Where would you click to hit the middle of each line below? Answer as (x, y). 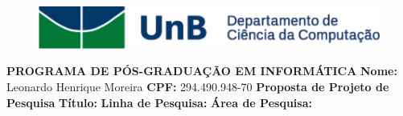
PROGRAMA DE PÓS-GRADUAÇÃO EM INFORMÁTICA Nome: (202, 71)
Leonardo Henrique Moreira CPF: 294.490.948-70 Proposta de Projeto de (198, 86)
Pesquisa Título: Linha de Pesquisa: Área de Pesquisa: (159, 102)
